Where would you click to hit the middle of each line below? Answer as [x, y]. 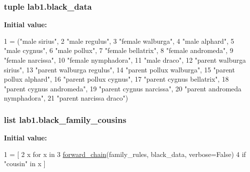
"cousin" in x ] [25, 163]
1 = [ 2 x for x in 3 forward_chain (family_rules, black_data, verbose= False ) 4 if [125, 154]
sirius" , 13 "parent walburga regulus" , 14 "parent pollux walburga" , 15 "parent [119, 69]
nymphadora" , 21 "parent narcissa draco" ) [66, 98]
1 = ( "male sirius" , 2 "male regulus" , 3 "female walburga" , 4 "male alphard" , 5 [119, 41]
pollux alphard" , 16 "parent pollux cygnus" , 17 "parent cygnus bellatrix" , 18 [116, 79]
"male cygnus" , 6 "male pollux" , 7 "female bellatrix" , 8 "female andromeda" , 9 [119, 50]
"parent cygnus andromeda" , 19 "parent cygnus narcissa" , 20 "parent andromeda [123, 88]
